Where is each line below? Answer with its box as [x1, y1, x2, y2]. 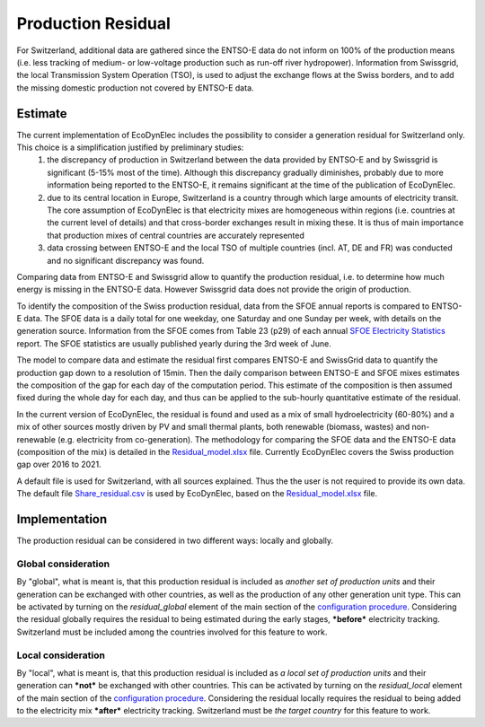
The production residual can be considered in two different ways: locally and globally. [16, 535, 334, 547]
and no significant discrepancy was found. [47, 255, 205, 266]
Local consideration [16, 649, 105, 661]
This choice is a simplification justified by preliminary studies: [16, 142, 244, 153]
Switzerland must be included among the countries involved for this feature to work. [16, 626, 328, 637]
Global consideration [16, 557, 110, 570]
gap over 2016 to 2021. [16, 459, 102, 470]
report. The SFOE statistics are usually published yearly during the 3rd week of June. [16, 337, 331, 349]
